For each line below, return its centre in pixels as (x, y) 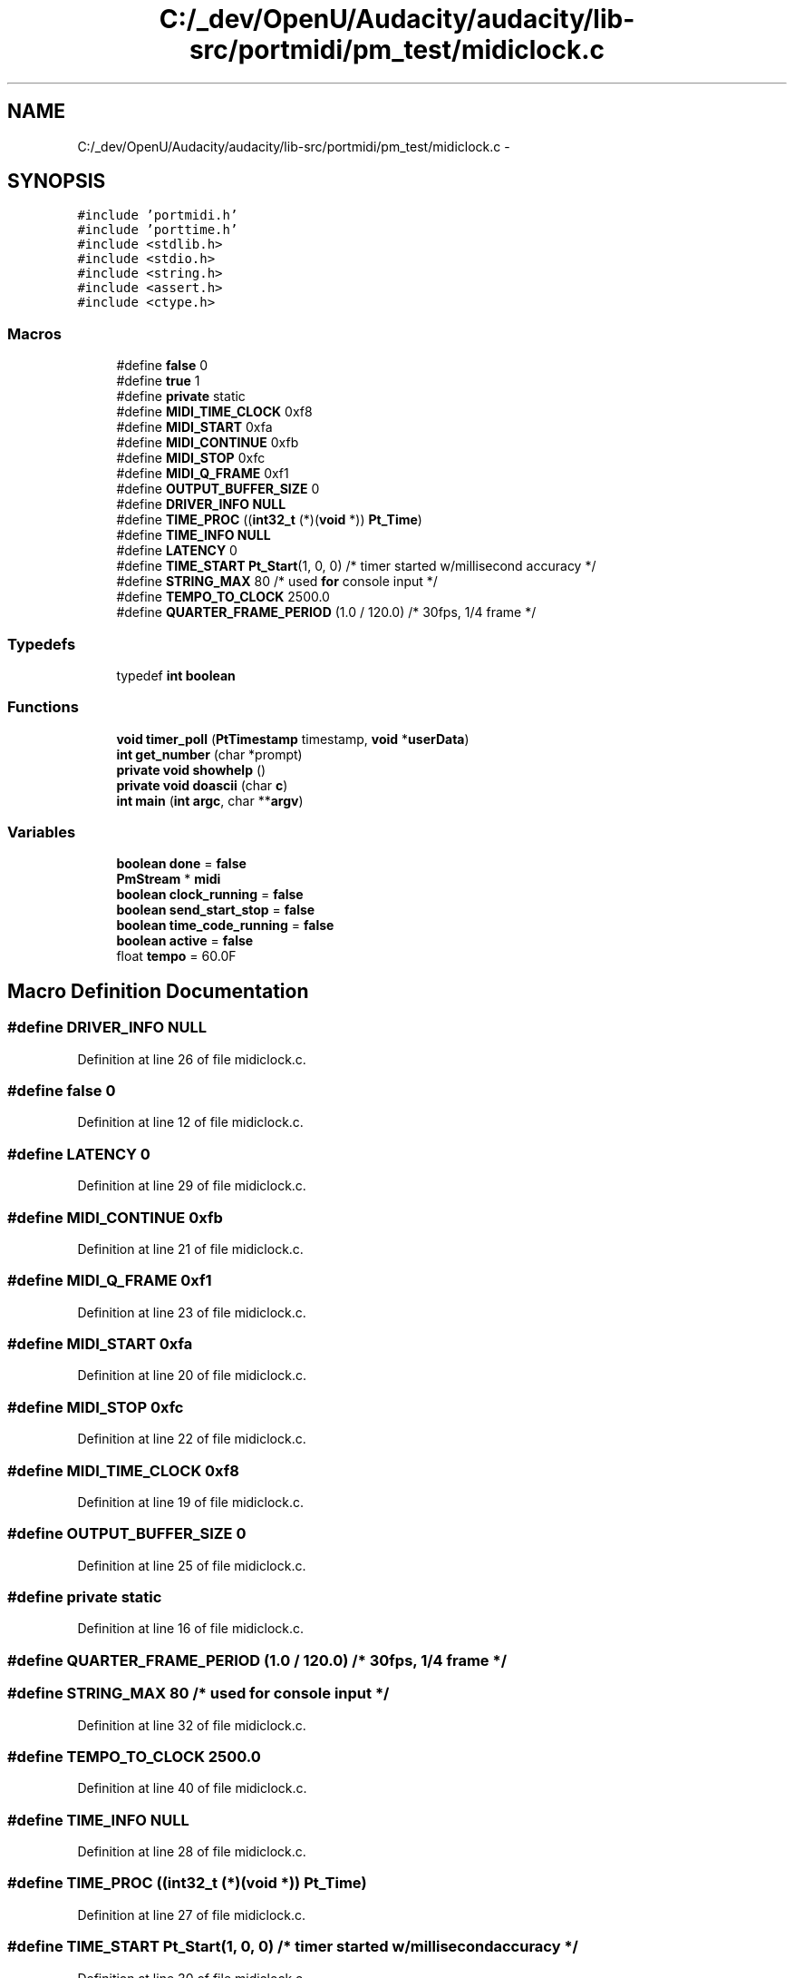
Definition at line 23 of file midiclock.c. (192, 1312)
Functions (43, 707)
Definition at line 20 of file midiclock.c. (192, 1376)
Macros (34, 333)
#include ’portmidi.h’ (158, 215)
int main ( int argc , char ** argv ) (210, 800)
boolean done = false (181, 864)
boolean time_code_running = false (225, 925)
